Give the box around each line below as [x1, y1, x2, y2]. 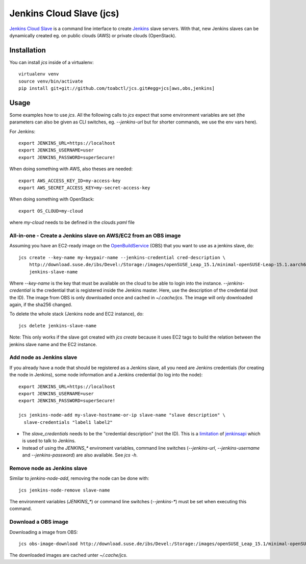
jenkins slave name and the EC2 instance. [9, 341, 97, 347]
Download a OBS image [9, 518, 69, 525]
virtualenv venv [18, 71, 59, 77]
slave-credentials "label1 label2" [23, 419, 113, 425]
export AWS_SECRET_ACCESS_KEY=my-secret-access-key [18, 185, 150, 191]
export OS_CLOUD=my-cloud [18, 208, 84, 214]
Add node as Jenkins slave [9, 354, 78, 361]
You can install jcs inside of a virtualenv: [9, 59, 94, 65]
